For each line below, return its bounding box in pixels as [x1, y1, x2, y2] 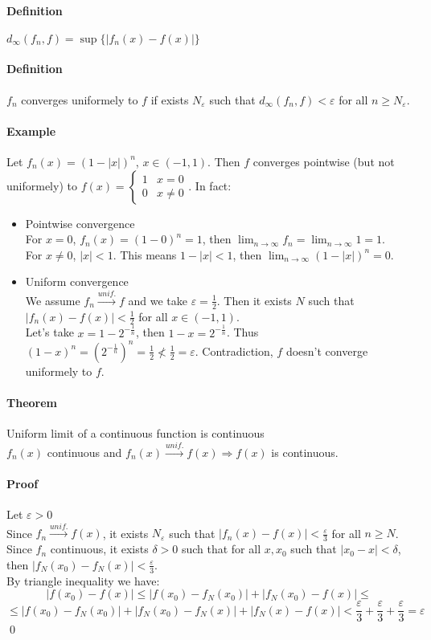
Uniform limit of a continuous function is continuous [6, 425, 265, 442]
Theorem [6, 394, 57, 411]
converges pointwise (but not [252, 153, 395, 169]
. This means [113, 246, 177, 263]
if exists [150, 91, 189, 108]
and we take [128, 291, 188, 308]
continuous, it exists [50, 540, 149, 557]
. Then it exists [216, 291, 292, 308]
